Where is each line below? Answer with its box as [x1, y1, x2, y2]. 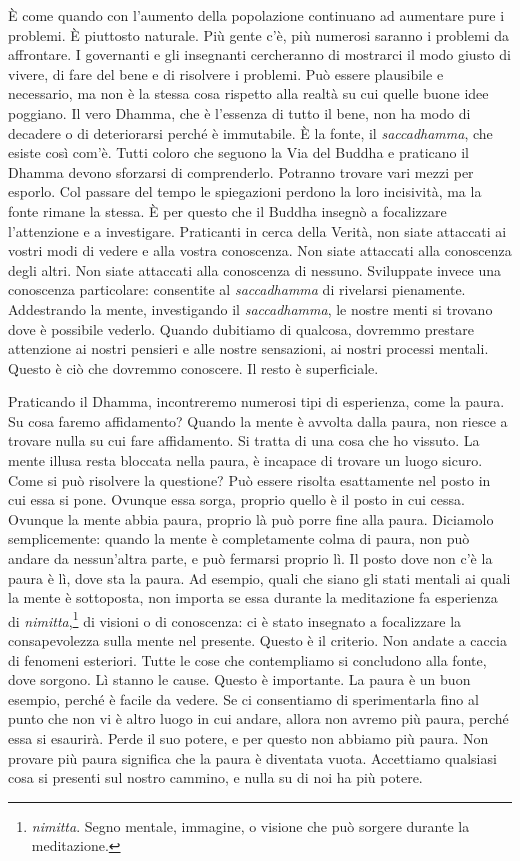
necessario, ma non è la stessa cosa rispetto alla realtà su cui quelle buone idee [8, 83, 489, 104]
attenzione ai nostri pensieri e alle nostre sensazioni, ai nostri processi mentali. [8, 338, 489, 359]
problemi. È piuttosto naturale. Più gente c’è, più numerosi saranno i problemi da [8, 24, 509, 45]
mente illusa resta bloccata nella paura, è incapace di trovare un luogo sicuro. [8, 450, 483, 471]
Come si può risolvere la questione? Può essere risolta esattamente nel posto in [8, 469, 491, 490]
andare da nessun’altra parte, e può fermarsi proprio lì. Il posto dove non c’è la [8, 548, 493, 569]
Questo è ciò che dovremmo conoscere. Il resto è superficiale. [8, 357, 379, 378]
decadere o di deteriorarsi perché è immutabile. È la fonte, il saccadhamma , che [8, 122, 493, 143]
